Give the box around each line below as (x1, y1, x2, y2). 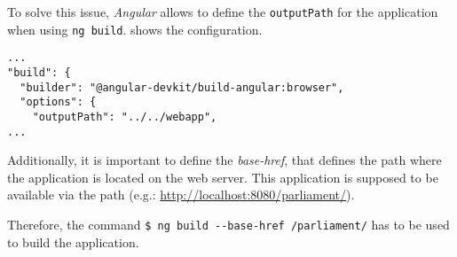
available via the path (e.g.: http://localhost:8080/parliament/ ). (7, 185, 355, 204)
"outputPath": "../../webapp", (32, 110, 217, 123)
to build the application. (7, 232, 139, 251)
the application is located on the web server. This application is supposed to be (7, 167, 438, 186)
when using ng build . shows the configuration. (7, 19, 263, 38)
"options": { (20, 96, 97, 109)
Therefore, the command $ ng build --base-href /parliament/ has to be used (7, 215, 450, 234)
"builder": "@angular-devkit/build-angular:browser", (20, 81, 344, 94)
